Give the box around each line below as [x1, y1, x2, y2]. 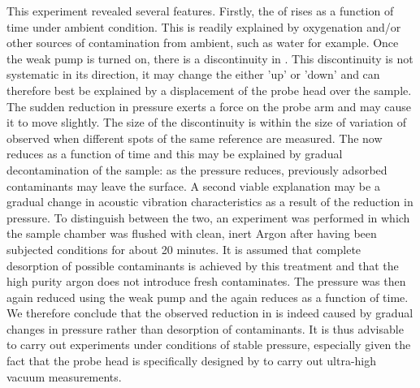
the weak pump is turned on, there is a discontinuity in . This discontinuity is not [6, 50, 414, 67]
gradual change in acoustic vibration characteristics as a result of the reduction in [6, 193, 414, 210]
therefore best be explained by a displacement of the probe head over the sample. [6, 81, 412, 98]
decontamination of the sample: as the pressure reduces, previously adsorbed [6, 161, 388, 178]
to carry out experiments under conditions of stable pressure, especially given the [6, 336, 411, 353]
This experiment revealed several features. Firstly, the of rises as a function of [6, 2, 394, 19]
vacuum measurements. [6, 368, 122, 385]
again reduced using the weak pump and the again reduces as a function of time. [6, 288, 409, 305]
